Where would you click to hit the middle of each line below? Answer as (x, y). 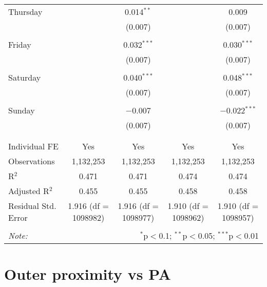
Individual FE (33, 146)
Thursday (25, 12)
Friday (20, 44)
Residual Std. (32, 206)
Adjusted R (29, 191)
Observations (32, 161)
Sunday (22, 110)
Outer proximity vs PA (88, 274)
